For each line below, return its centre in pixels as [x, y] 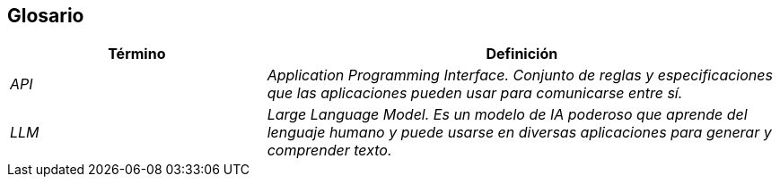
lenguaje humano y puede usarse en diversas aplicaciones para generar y [519, 133]
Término [137, 54]
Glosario [46, 16]
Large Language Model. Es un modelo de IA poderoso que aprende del [507, 115]
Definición [522, 54]
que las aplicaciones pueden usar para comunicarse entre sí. [475, 93]
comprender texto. [329, 151]
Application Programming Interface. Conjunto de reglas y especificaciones [520, 75]
